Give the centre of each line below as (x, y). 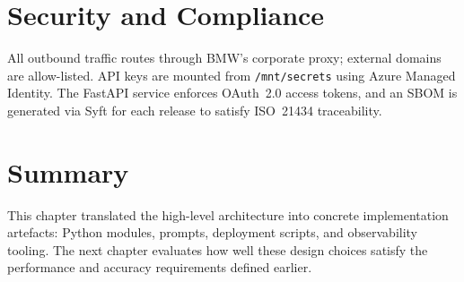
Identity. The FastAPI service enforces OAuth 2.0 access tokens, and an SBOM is (232, 93)
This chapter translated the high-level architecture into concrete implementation (228, 214)
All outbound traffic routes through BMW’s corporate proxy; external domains (224, 58)
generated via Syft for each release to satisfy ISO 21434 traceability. (195, 110)
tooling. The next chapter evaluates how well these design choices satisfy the (218, 249)
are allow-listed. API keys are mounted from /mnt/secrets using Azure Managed (232, 75)
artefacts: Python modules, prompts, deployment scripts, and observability (213, 232)
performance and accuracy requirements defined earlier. (160, 267)
